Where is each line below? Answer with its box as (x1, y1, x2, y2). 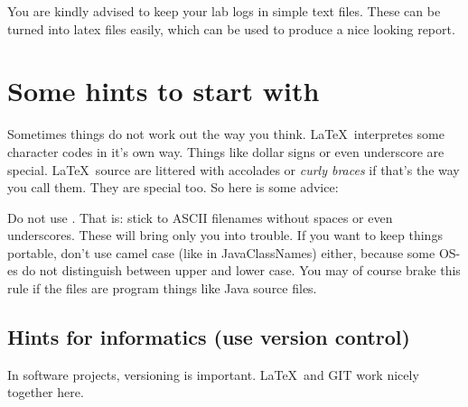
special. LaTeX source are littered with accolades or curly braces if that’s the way (7, 160, 460, 179)
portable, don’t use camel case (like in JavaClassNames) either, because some (7, 243, 435, 262)
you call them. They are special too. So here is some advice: (7, 178, 339, 197)
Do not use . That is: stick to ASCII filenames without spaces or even (7, 208, 393, 227)
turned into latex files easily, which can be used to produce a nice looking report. (7, 19, 455, 38)
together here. (7, 383, 84, 402)
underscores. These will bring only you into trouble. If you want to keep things (7, 226, 443, 245)
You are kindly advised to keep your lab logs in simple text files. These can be (7, 2, 441, 20)
